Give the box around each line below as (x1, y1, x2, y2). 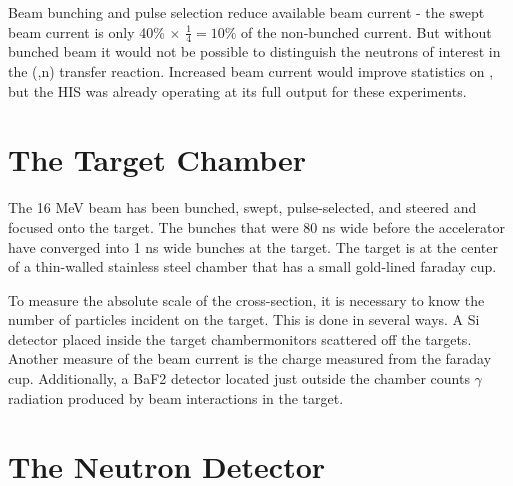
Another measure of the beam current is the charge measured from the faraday (8, 348, 492, 369)
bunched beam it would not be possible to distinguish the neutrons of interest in (8, 41, 501, 62)
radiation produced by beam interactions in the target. (8, 387, 344, 408)
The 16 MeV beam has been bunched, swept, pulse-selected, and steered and (8, 197, 477, 218)
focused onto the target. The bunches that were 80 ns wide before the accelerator (8, 216, 505, 237)
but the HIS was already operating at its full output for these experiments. (8, 80, 467, 101)
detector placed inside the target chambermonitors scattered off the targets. (8, 328, 472, 349)
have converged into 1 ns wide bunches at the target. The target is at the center (8, 236, 498, 257)
